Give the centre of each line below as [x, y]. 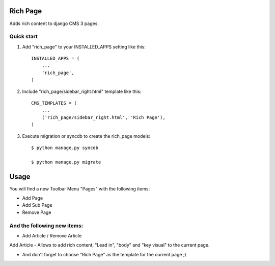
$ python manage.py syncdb [65, 148]
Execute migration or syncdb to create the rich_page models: [86, 136]
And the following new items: [46, 226]
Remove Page [37, 212]
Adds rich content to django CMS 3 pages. [54, 23]
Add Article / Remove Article [52, 235]
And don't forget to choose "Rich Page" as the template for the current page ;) [104, 254]
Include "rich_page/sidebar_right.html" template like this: [82, 91]
